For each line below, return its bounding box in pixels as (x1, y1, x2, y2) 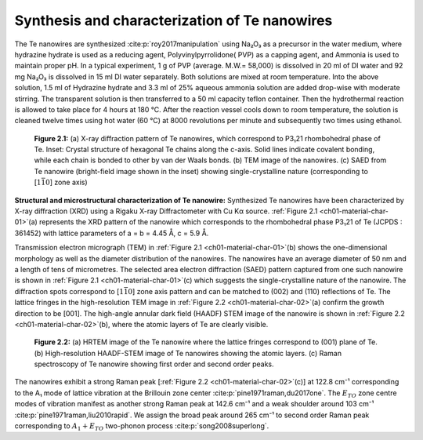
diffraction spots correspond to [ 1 (14, 286, 125, 296)
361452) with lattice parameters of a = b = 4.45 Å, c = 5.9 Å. (14, 228, 209, 238)
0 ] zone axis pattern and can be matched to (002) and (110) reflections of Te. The (128, 286, 391, 296)
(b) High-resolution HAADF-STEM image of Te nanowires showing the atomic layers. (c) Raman (34, 348, 342, 358)
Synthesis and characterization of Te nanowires (14, 12, 333, 29)
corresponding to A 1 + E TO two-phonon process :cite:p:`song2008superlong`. (14, 421, 269, 432)
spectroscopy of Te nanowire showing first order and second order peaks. (34, 359, 274, 369)
